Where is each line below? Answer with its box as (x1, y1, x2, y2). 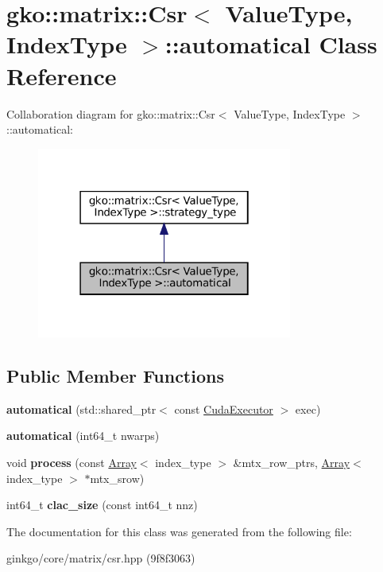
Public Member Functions (6, 364, 224, 388)
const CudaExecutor (174, 400, 273, 417)
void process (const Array (6, 454, 137, 471)
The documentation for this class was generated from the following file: (6, 523, 352, 539)
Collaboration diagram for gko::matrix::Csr (6, 105, 215, 122)
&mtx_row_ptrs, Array (233, 454, 350, 471)
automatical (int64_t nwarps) (6, 427, 160, 444)
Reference (6, 59, 117, 91)
